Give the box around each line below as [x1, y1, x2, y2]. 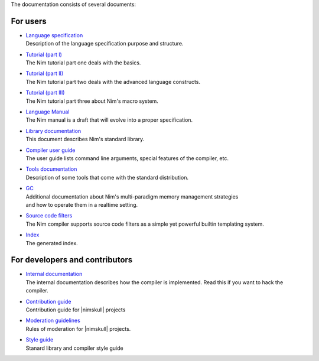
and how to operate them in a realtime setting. [25, 201, 138, 208]
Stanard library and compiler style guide [25, 344, 123, 352]
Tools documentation [25, 165, 77, 173]
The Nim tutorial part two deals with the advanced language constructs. [25, 78, 201, 85]
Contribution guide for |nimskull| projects [25, 306, 126, 313]
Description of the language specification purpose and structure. [25, 40, 184, 47]
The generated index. [25, 239, 78, 246]
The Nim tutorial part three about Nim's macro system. [25, 97, 159, 105]
